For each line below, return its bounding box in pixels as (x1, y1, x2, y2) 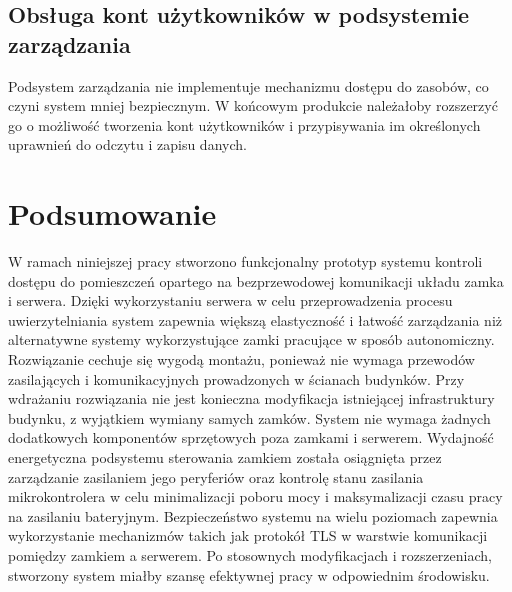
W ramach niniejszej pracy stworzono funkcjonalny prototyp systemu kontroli (8, 251, 483, 272)
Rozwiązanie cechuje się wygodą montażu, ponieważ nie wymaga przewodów (8, 349, 475, 370)
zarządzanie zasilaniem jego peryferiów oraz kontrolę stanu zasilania (8, 466, 424, 487)
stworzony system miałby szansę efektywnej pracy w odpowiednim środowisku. (8, 564, 490, 585)
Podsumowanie (8, 193, 217, 234)
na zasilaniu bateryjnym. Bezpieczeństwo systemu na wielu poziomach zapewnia (8, 505, 498, 526)
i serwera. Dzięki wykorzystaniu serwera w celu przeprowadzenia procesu (8, 290, 453, 311)
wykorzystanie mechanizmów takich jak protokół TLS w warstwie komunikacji (8, 525, 488, 546)
